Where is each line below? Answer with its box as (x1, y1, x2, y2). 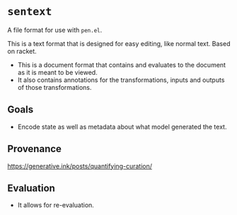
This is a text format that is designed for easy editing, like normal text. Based (7, 39, 231, 47)
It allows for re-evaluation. (17, 201, 94, 209)
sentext (7, 5, 52, 18)
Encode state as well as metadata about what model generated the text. (17, 122, 227, 131)
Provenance (7, 143, 62, 155)
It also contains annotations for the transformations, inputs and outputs (17, 76, 225, 84)
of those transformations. (17, 83, 92, 91)
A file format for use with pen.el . (7, 25, 103, 34)
